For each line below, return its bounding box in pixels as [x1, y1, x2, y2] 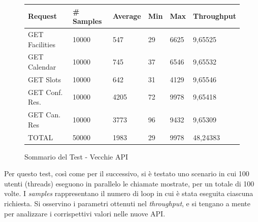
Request [28, 11, 57, 21]
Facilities [28, 39, 55, 49]
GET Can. [28, 109, 61, 120]
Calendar [28, 61, 56, 72]
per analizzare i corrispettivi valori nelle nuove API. [4, 208, 166, 218]
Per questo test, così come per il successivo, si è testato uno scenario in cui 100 [4, 168, 249, 179]
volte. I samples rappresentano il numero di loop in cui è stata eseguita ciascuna [4, 188, 253, 199]
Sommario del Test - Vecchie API [24, 151, 128, 162]
